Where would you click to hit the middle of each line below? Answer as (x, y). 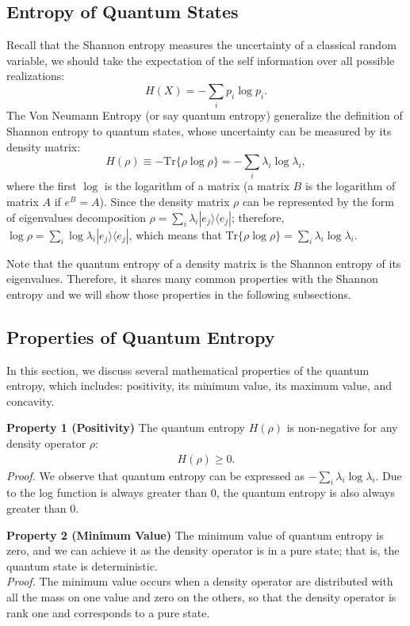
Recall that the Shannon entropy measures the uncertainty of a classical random (201, 45)
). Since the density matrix (165, 202)
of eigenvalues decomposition (76, 217)
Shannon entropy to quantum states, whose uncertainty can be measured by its (199, 130)
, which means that (175, 234)
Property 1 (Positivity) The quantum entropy (126, 428)
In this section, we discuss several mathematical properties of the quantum (188, 370)
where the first (42, 186)
